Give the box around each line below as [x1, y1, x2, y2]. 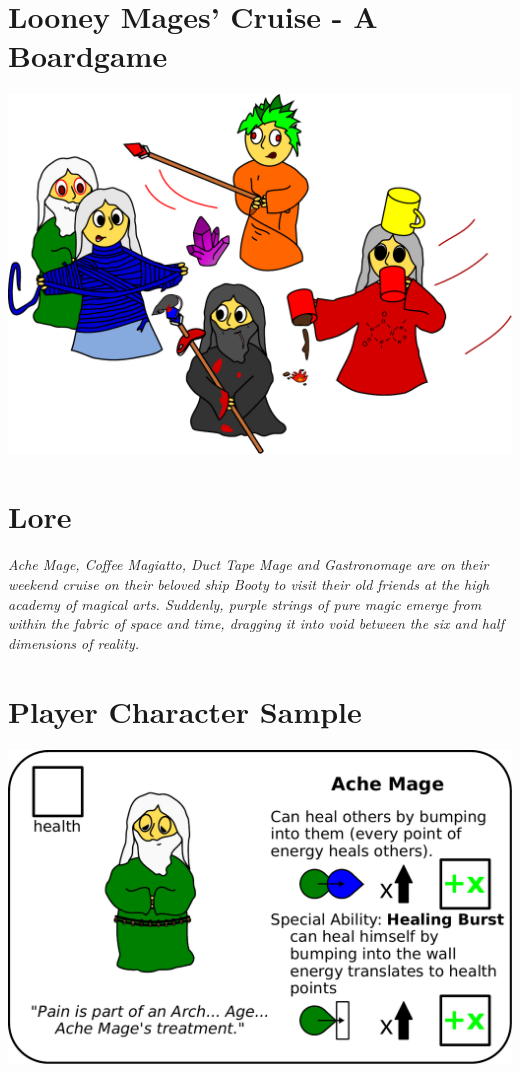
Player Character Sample [8, 691, 362, 732]
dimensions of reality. [8, 632, 140, 653]
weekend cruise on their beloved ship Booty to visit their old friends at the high [8, 573, 490, 594]
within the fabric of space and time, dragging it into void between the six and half [8, 613, 504, 634]
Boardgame [8, 35, 168, 76]
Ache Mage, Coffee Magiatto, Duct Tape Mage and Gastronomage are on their [8, 554, 489, 575]
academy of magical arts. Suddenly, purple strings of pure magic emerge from [8, 593, 482, 614]
